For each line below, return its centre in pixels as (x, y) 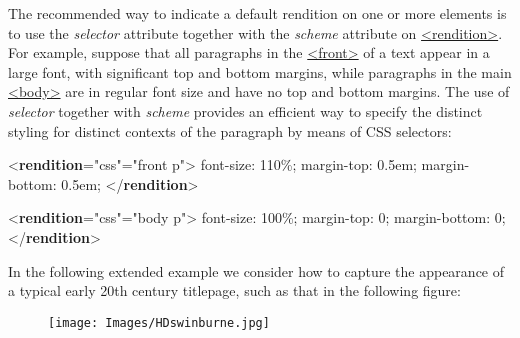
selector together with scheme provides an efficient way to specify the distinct (245, 110)
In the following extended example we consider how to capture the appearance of (256, 270)
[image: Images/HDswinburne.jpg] (159, 322)
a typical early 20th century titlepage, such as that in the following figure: (234, 290)
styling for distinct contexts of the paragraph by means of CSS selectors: (230, 130)
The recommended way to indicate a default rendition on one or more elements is (257, 13)
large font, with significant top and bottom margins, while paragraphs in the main (260, 71)
